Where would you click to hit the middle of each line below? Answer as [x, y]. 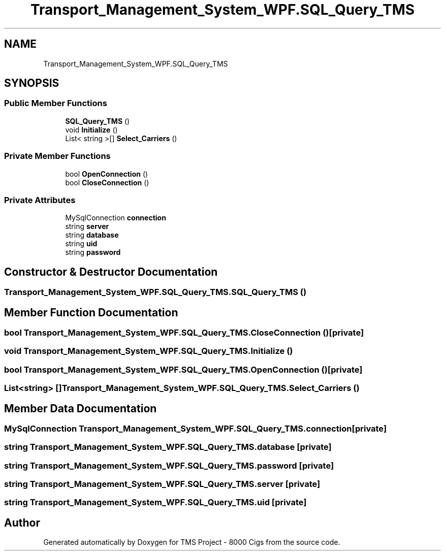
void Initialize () [91, 129]
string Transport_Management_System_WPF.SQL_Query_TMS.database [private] [168, 447]
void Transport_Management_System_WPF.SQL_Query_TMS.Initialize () [149, 351]
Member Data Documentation [81, 408]
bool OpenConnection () [107, 174]
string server [87, 226]
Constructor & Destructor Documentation [111, 272]
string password [93, 252]
